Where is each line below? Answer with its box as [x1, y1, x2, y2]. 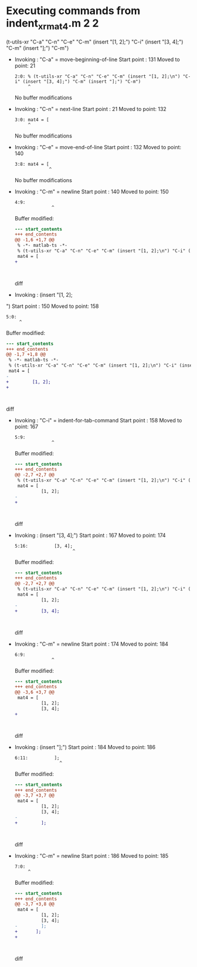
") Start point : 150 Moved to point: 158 [6, 303, 99, 310]
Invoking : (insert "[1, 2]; [14, 291, 73, 298]
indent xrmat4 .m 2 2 [6, 16, 99, 32]
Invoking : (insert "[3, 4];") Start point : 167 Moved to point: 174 [14, 532, 166, 539]
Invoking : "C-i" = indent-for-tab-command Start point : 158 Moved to [14, 417, 182, 424]
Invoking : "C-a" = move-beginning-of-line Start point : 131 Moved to [14, 56, 180, 63]
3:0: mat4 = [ [14, 116, 49, 123]
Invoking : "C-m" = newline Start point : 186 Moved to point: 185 [14, 852, 169, 859]
